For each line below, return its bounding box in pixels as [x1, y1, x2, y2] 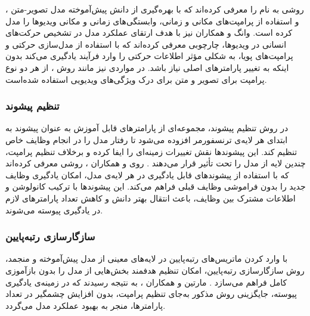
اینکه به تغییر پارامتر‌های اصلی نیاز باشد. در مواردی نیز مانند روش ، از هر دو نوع [5, 61, 289, 73]
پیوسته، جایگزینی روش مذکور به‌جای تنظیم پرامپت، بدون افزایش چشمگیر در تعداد [5, 287, 297, 300]
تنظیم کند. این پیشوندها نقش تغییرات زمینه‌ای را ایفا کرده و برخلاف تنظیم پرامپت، [5, 145, 297, 157]
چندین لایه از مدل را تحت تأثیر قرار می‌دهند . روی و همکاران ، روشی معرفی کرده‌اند [5, 157, 306, 169]
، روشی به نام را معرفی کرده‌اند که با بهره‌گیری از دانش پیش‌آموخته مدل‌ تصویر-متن [5, 3, 304, 15]
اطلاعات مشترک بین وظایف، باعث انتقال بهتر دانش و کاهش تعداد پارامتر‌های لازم [5, 191, 296, 204]
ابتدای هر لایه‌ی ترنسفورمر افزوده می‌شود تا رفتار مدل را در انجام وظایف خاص [5, 133, 288, 145]
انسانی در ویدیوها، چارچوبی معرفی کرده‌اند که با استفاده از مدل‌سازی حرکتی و [5, 38, 287, 50]
